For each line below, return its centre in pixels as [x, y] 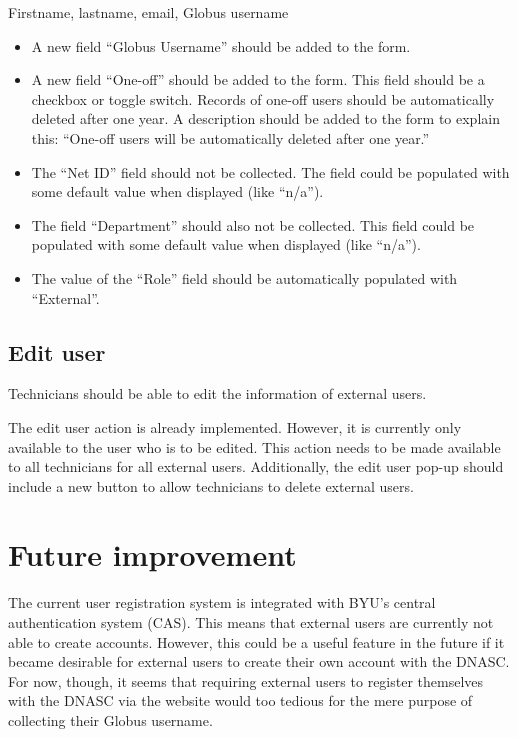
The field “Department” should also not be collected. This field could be [253, 224]
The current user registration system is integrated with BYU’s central [222, 602]
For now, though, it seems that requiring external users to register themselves [246, 680]
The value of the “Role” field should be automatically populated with [244, 277]
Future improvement [152, 554]
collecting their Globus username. [110, 719]
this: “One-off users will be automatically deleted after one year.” [230, 137]
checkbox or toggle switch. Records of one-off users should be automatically [263, 98]
